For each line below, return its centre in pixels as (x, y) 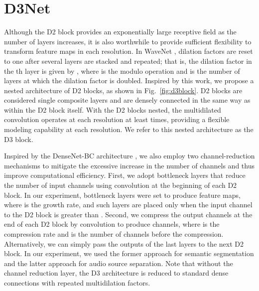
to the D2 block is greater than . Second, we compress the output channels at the (128, 214)
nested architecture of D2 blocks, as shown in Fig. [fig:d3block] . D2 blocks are (123, 90)
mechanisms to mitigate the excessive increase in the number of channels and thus (129, 165)
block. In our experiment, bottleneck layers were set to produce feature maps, (122, 195)
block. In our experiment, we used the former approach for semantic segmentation (129, 253)
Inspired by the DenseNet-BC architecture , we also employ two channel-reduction (129, 156)
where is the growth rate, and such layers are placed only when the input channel (128, 205)
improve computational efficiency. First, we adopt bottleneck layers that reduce (125, 175)
